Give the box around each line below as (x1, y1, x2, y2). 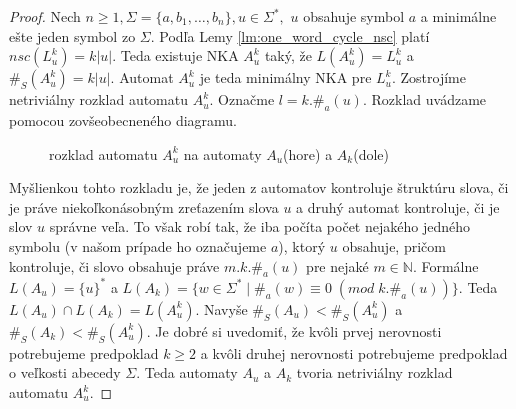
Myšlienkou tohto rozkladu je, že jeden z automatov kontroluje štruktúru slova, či (9, 177, 509, 198)
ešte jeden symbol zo (9, 25, 136, 46)
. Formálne (412, 255, 479, 276)
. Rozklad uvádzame (362, 89, 487, 110)
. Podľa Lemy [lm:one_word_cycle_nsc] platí (150, 25, 430, 46)
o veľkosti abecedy (9, 362, 121, 383)
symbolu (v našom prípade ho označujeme (9, 235, 267, 256)
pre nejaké (306, 255, 369, 276)
